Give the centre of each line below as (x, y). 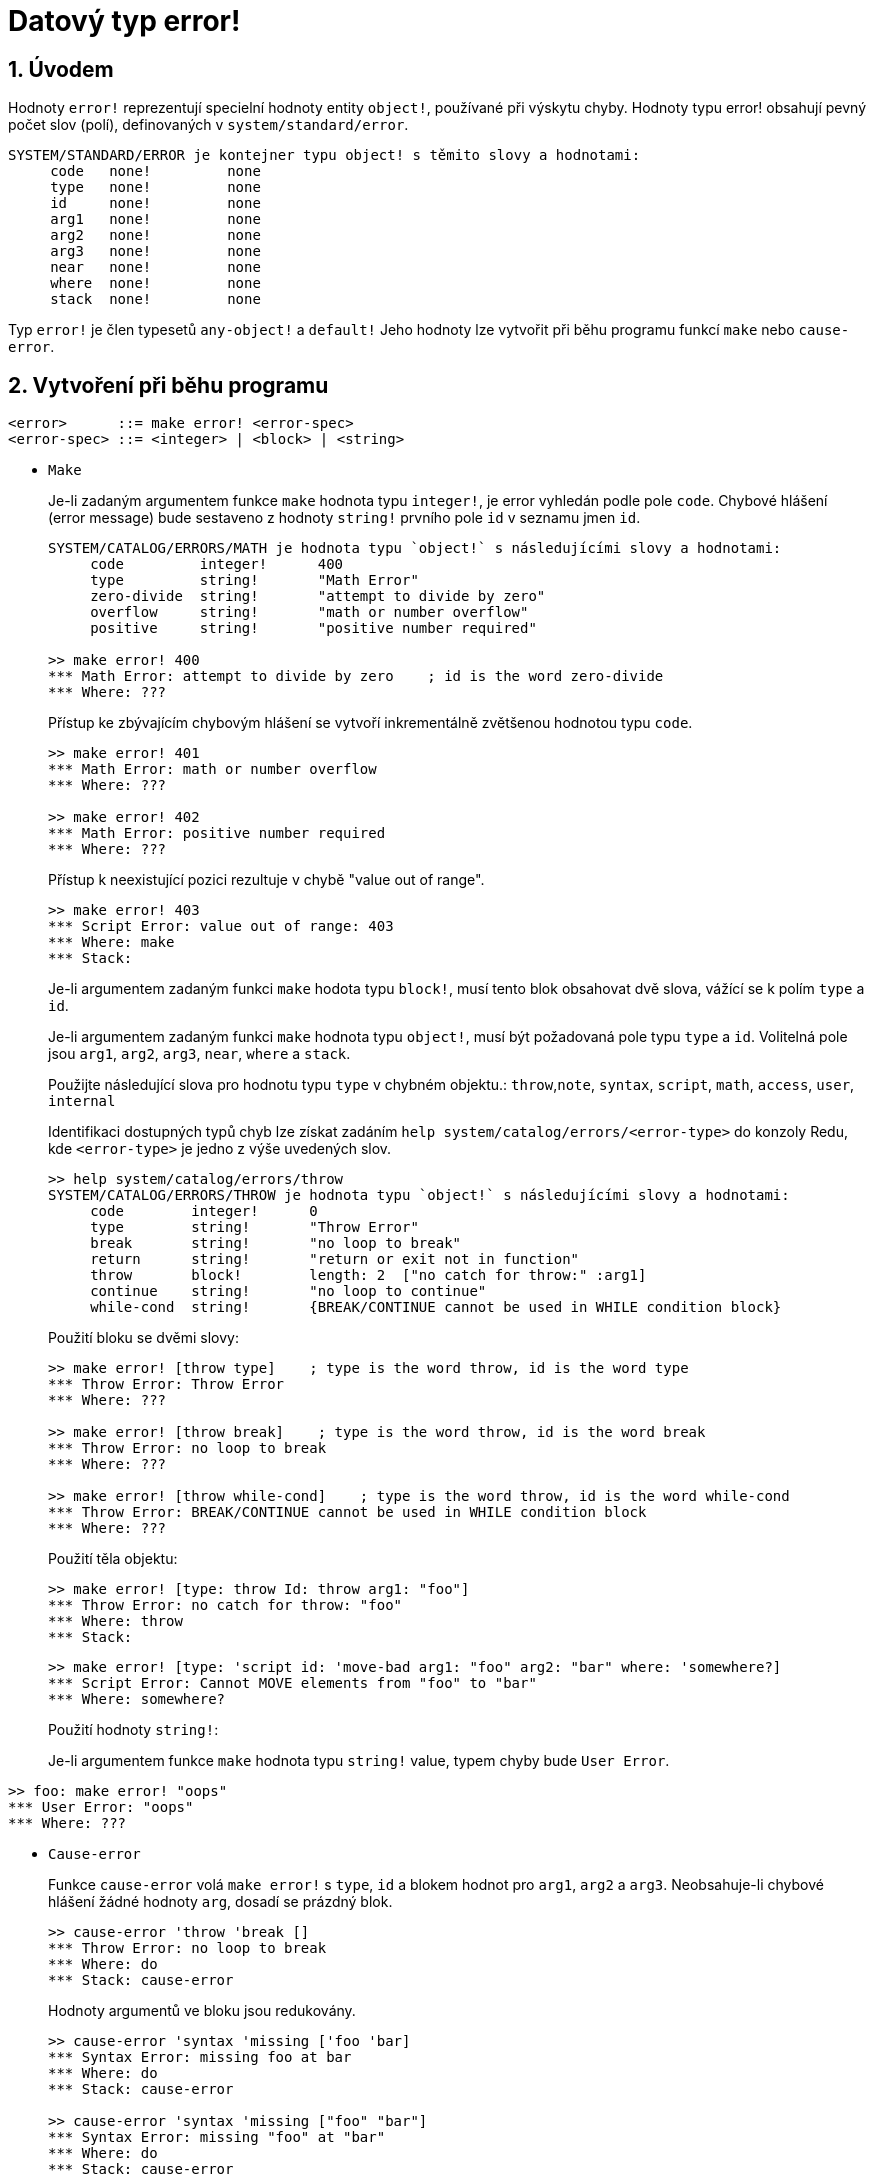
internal (82, 1101)
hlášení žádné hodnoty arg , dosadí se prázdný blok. (220, 1902)
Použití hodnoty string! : (133, 1730)
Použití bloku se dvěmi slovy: (143, 1338)
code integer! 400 (217, 564)
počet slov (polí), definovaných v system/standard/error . (208, 125)
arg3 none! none (155, 251)
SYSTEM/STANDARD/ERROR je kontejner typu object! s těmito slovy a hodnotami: (324, 155)
